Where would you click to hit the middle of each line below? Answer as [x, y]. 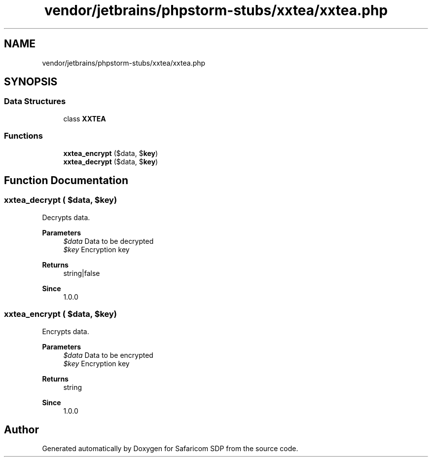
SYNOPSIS [31, 82]
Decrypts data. [66, 217]
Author [21, 429]
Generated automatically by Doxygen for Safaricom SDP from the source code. [170, 449]
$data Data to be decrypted [108, 241]
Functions [23, 136]
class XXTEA [85, 118]
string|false [82, 273]
